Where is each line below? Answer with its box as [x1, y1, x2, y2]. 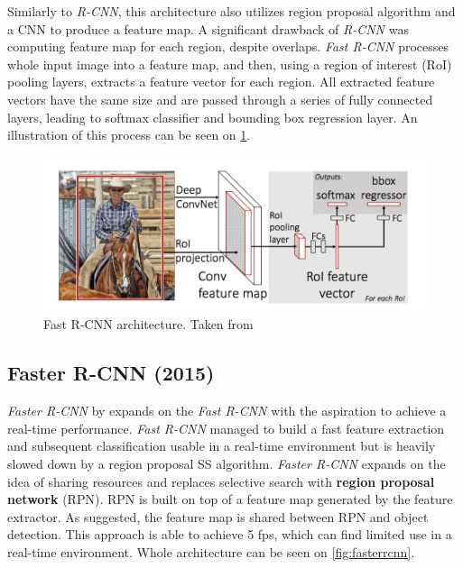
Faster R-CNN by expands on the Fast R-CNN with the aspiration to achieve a [7, 401, 447, 420]
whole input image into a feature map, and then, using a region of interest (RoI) [7, 54, 452, 73]
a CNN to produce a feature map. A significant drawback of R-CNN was [7, 19, 409, 38]
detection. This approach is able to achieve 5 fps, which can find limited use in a [7, 525, 452, 544]
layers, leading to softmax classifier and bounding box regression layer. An [7, 107, 418, 126]
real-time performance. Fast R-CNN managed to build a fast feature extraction [7, 418, 445, 437]
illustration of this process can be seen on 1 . [7, 125, 251, 144]
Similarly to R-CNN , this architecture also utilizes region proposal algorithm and [7, 2, 456, 20]
